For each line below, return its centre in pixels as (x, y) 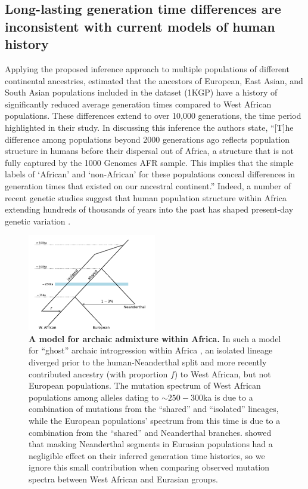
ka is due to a (228, 397)
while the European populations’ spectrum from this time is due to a (155, 421)
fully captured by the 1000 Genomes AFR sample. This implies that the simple (149, 162)
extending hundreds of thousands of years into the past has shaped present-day (149, 209)
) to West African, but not (223, 373)
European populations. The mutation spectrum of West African (145, 385)
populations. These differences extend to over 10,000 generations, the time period (153, 116)
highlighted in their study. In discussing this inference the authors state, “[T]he (149, 127)
